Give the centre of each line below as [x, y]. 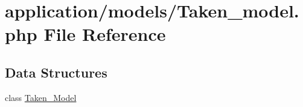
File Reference [105, 34]
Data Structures [56, 72]
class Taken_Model [41, 97]
